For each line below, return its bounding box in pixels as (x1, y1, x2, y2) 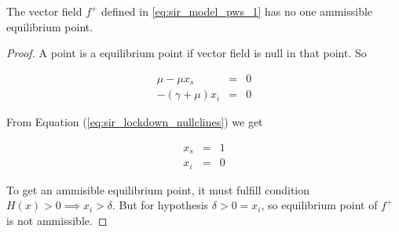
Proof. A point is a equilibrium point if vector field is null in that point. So (6, 45, 367, 61)
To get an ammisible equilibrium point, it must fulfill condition (6, 181, 310, 198)
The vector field (6, 3, 82, 19)
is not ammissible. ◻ (6, 212, 108, 229)
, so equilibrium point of (261, 197, 378, 213)
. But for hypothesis (112, 197, 209, 213)
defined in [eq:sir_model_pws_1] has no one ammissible (101, 3, 373, 19)
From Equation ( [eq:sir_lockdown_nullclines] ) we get (6, 114, 263, 130)
